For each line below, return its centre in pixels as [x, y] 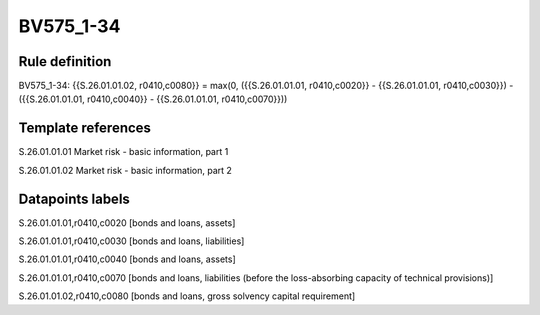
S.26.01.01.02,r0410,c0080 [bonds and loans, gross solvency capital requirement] [187, 296]
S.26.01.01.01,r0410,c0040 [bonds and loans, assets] [127, 259]
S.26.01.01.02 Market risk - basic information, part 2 [125, 170]
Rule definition [65, 61]
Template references [85, 128]
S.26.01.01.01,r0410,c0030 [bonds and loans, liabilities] [131, 241]
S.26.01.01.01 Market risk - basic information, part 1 [123, 152]
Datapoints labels [74, 198]
